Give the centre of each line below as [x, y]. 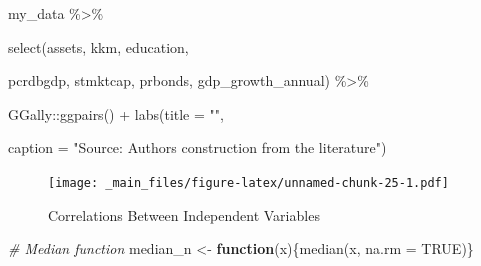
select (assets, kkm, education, [98, 46]
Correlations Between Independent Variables [184, 214]
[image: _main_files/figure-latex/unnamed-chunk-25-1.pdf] [248, 182]
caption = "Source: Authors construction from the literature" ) [197, 147]
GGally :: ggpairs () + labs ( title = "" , [116, 113]
